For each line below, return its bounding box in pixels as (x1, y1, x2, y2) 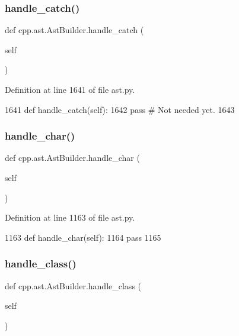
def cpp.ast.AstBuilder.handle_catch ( (5, 24, 144, 36)
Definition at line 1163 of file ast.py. (5, 211, 135, 224)
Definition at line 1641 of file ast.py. (5, 83, 135, 95)
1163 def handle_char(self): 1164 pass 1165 (5, 231, 161, 243)
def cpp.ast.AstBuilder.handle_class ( (5, 279, 142, 292)
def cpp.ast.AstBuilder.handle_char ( (5, 151, 140, 164)
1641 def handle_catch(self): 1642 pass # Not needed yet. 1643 (5, 103, 235, 115)
